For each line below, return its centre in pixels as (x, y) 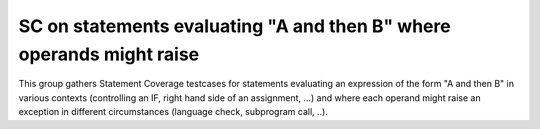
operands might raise (109, 54)
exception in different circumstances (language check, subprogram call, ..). (173, 112)
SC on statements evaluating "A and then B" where (234, 26)
